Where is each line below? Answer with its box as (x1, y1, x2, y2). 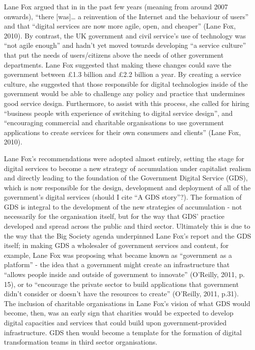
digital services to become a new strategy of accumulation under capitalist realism (4, 163, 251, 173)
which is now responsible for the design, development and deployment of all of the (4, 182, 251, 192)
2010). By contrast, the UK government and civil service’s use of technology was (4, 30, 246, 40)
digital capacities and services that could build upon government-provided (4, 317, 227, 327)
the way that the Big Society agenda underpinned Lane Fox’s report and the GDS (4, 230, 252, 241)
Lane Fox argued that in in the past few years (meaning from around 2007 (4, 1, 228, 11)
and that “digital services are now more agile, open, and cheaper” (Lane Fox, (4, 21, 236, 31)
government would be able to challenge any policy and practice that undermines (4, 88, 245, 99)
